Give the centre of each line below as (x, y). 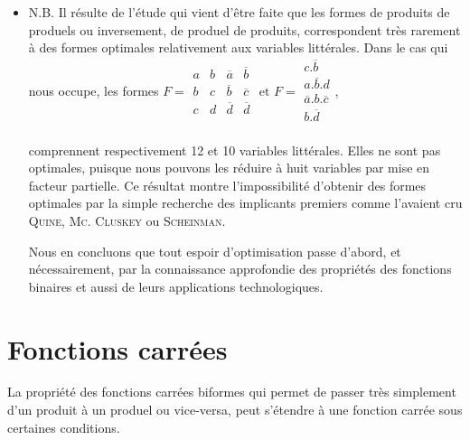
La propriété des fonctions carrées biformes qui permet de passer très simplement (232, 392)
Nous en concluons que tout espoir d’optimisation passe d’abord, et (215, 251)
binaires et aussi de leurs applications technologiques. (176, 286)
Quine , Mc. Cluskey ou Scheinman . (127, 220)
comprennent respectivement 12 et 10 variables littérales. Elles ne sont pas (235, 150)
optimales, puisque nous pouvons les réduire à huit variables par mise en (229, 168)
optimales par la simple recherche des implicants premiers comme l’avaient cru (245, 203)
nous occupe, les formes (94, 91)
